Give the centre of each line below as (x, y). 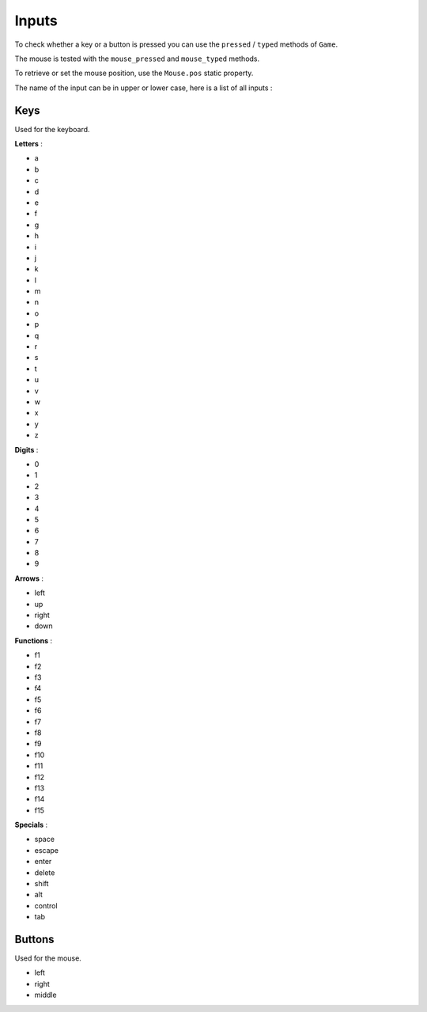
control (46, 905)
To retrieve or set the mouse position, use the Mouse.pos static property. (134, 73)
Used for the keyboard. (52, 129)
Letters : (29, 144)
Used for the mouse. (48, 958)
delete (45, 872)
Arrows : (29, 578)
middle (45, 995)
